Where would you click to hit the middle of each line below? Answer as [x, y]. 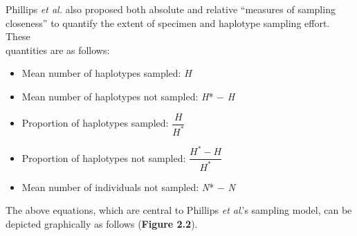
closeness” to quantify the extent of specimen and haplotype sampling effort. [168, 22]
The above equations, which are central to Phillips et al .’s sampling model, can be [179, 210]
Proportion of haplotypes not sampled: [104, 157]
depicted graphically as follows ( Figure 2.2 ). [102, 224]
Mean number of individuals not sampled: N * [118, 187]
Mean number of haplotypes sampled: [101, 73]
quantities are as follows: [58, 49]
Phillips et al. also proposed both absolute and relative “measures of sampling [171, 9]
